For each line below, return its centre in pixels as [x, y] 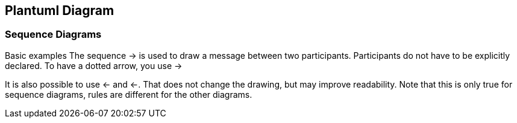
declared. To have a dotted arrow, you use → [94, 65]
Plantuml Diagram [60, 10]
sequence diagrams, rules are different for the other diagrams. [129, 94]
